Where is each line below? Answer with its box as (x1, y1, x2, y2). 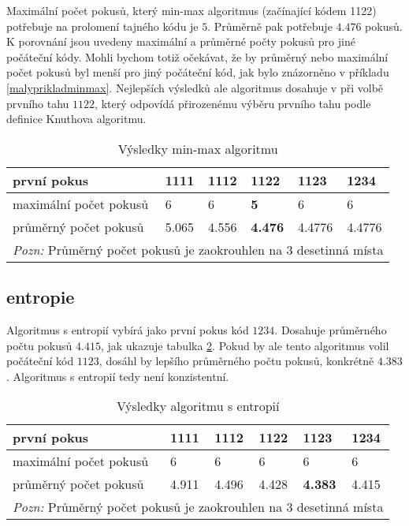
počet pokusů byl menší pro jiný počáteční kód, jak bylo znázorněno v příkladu (6, 64, 389, 80)
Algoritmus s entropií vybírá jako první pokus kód (6, 321, 249, 338)
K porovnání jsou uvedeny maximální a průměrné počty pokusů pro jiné (6, 33, 355, 50)
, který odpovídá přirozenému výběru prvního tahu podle (95, 95, 371, 111)
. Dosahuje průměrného (274, 321, 387, 338)
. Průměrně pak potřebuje (207, 17, 333, 34)
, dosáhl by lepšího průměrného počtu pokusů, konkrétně (99, 353, 374, 369)
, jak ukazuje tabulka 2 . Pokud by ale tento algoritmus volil (100, 337, 389, 353)
